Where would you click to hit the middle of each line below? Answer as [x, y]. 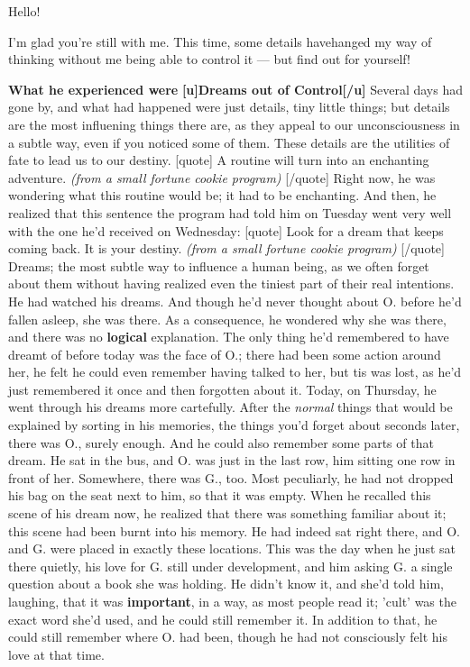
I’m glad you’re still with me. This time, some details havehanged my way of [220, 41]
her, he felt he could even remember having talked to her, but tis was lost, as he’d [235, 372]
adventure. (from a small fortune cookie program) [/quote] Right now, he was [222, 177]
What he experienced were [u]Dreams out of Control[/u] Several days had [236, 89]
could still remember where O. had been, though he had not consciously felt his [228, 637]
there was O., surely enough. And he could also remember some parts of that [221, 442]
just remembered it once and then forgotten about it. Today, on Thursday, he [222, 389]
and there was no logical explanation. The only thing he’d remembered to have [229, 337]
